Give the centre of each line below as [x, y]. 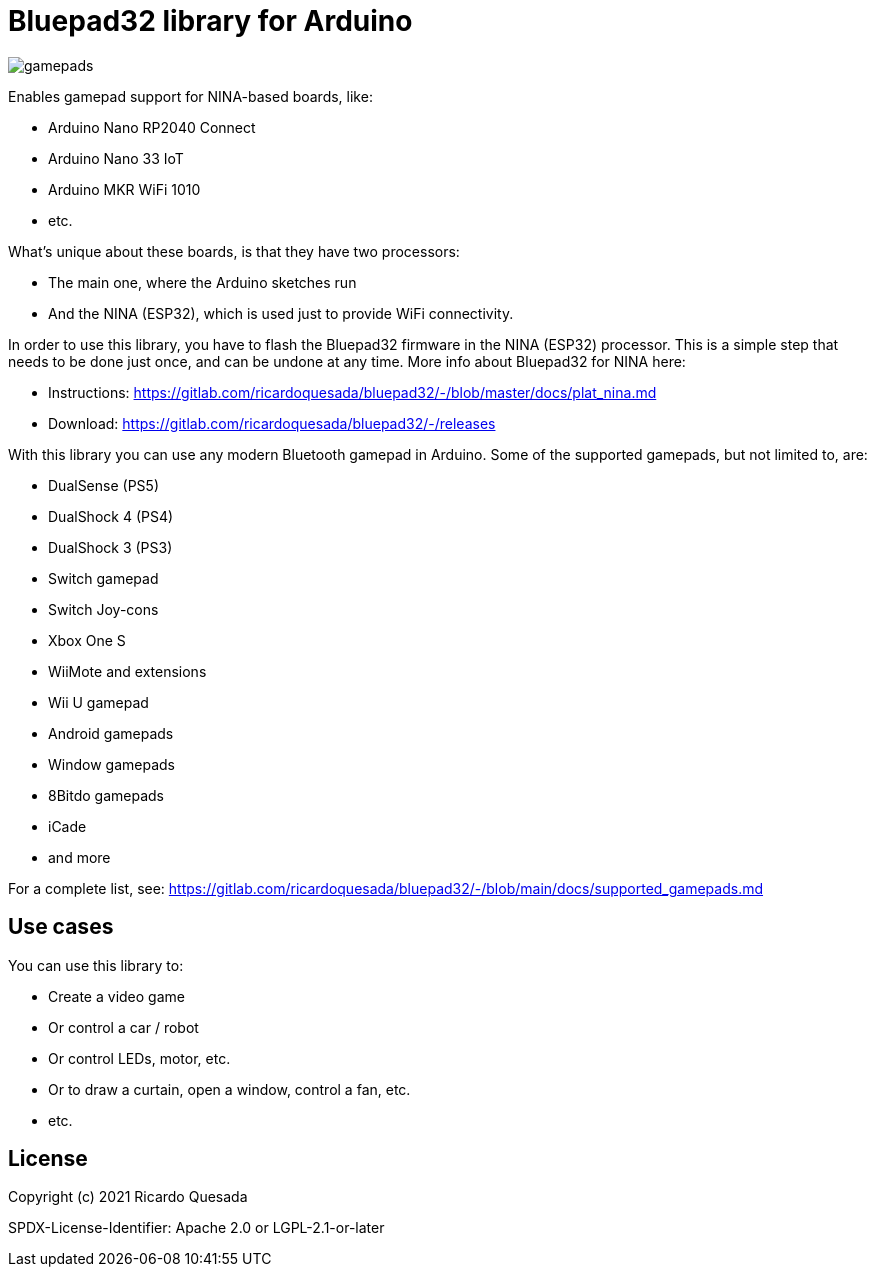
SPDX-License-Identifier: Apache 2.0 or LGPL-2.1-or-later [196, 1228]
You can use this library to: [96, 965]
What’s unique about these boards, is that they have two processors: [234, 251]
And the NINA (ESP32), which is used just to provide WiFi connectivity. [281, 313]
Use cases [61, 927]
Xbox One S [87, 640]
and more [79, 857]
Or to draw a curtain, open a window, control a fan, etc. [229, 1089]
